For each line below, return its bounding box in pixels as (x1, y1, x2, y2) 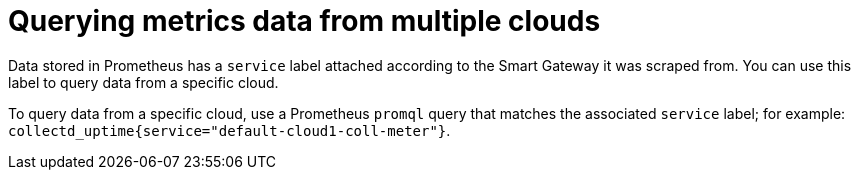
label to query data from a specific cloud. (8, 73, 279, 91)
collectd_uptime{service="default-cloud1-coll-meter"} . (8, 121, 451, 139)
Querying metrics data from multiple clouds (8, 4, 601, 38)
